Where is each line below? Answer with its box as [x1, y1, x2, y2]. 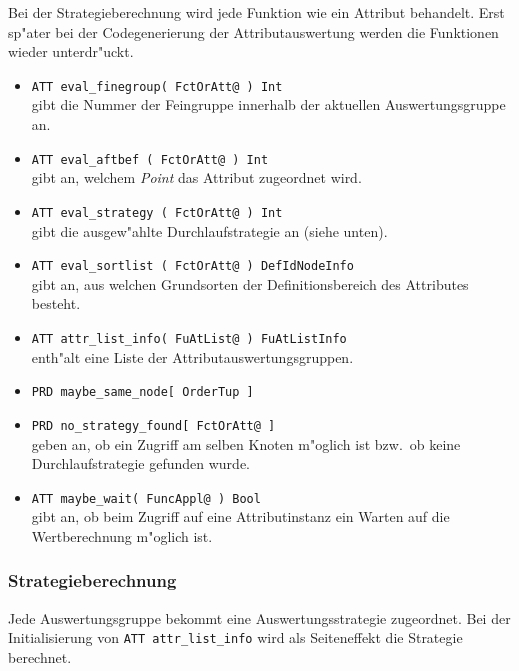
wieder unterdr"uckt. [8, 41, 134, 62]
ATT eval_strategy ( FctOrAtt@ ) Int [31, 205, 283, 220]
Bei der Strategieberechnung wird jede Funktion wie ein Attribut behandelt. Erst [8, 2, 505, 22]
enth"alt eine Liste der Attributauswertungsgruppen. [31, 346, 354, 367]
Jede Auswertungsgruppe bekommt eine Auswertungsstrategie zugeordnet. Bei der [8, 607, 511, 628]
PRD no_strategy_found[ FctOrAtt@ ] [31, 418, 276, 433]
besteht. [31, 293, 81, 314]
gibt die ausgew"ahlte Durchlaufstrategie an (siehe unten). [31, 220, 388, 241]
